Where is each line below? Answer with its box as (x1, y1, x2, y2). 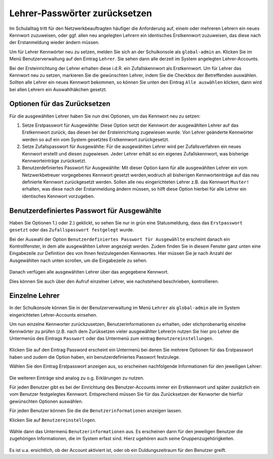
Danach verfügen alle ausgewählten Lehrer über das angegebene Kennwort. (9, 269, 169, 275)
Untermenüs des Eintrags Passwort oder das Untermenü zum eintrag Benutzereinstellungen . (9, 335, 214, 341)
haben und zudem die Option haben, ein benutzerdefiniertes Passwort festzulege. (9, 354, 180, 360)
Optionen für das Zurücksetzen (9, 99, 111, 108)
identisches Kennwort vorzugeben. (22, 193, 95, 199)
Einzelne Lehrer (9, 291, 60, 300)
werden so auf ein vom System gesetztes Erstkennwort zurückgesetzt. (22, 136, 169, 142)
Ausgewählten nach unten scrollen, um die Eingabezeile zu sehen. (9, 257, 148, 263)
